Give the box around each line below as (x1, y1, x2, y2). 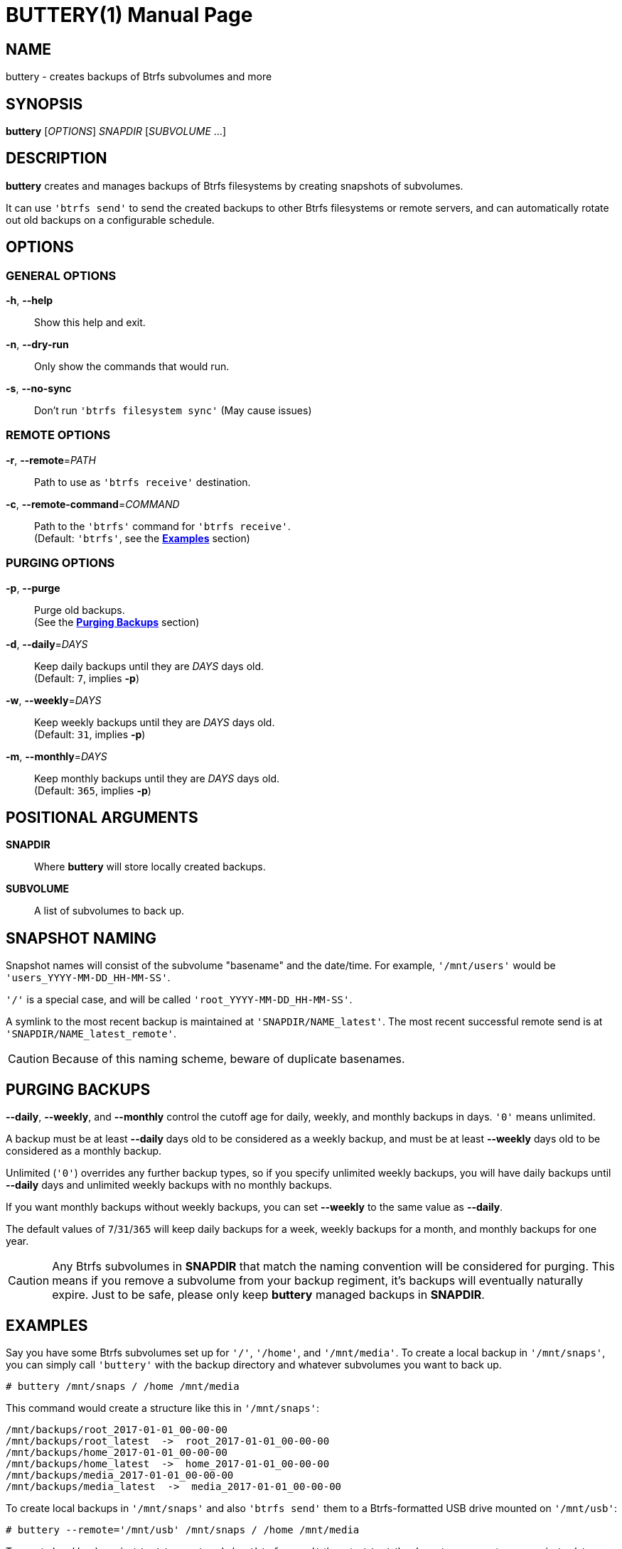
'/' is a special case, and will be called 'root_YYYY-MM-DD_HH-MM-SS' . (6, 993, 353, 1006)
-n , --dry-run (6, 338, 69, 351)
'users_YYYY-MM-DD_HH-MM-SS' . (6, 971, 171, 984)
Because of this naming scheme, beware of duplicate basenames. (52, 1052, 405, 1067)
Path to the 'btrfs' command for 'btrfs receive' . (34, 519, 291, 532)
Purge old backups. (34, 603, 125, 616)
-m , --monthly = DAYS (6, 750, 107, 762)
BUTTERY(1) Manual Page (6, 3, 253, 27)
